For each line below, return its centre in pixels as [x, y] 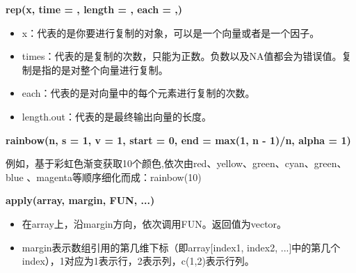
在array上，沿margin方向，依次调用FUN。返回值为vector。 [154, 223]
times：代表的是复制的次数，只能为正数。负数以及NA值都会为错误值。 [182, 56]
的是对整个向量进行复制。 [110, 69]
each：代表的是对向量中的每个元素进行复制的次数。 [138, 93]
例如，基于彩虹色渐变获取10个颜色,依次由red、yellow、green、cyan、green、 [176, 163]
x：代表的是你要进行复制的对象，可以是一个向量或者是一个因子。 [171, 32]
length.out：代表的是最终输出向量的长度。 [117, 116]
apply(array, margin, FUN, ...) [80, 200]
